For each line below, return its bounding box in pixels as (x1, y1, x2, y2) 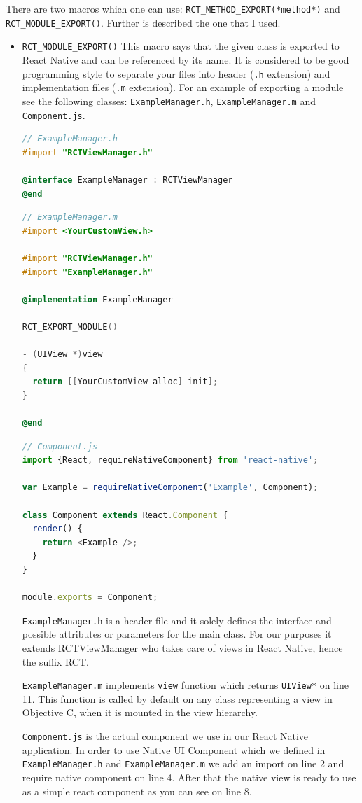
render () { (32, 524, 83, 534)
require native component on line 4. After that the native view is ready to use (22, 769, 356, 784)
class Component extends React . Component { (22, 510, 228, 520)
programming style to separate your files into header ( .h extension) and (22, 66, 330, 81)
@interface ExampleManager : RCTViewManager (22, 174, 233, 185)
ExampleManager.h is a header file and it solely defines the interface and (22, 613, 332, 627)
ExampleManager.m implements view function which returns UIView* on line (22, 678, 349, 692)
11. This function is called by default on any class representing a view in (22, 691, 333, 706)
